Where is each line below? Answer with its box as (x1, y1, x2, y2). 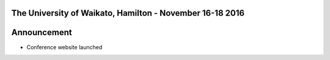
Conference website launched (26, 43, 103, 51)
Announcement (11, 27, 73, 38)
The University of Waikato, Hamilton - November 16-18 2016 (11, 8, 244, 18)
